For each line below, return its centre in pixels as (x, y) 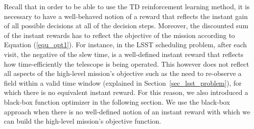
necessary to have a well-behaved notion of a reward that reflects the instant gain (126, 16)
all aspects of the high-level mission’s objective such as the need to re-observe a (123, 73)
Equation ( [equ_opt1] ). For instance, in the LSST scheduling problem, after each (126, 45)
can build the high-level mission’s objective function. (83, 121)
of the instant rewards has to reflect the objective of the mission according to (119, 35)
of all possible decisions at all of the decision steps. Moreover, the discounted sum (126, 26)
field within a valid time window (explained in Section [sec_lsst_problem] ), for (123, 83)
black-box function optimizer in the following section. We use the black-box (117, 101)
